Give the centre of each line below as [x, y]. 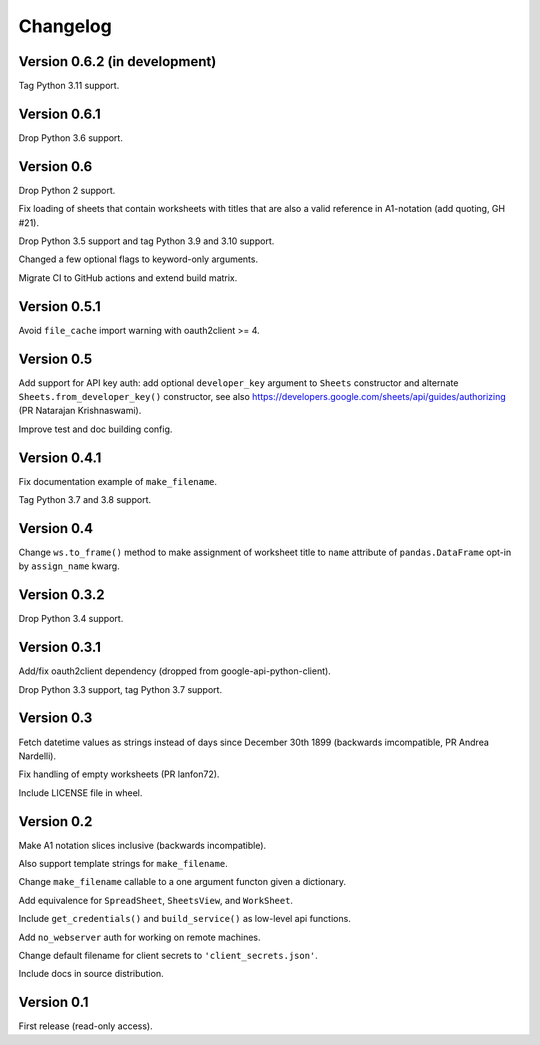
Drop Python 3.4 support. [71, 619]
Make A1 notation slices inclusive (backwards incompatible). [142, 845]
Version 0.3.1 [60, 647]
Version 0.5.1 [60, 306]
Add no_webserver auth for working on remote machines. [139, 937]
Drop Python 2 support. [67, 190]
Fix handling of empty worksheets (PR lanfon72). [119, 774]
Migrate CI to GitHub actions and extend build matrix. [128, 277]
